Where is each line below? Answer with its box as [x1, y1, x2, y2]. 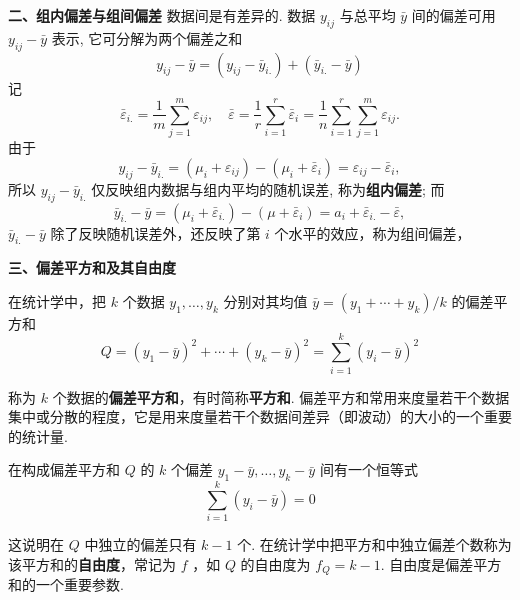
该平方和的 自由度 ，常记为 [8, 553, 176, 574]
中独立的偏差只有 [84, 534, 197, 555]
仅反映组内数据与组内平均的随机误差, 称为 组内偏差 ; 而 [91, 178, 445, 199]
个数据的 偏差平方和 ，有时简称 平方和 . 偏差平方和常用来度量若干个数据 [52, 386, 510, 407]
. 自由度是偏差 [380, 553, 474, 574]
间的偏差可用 [411, 5, 496, 25]
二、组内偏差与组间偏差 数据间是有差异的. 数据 [8, 5, 316, 25]
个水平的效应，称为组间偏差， [274, 222, 471, 243]
